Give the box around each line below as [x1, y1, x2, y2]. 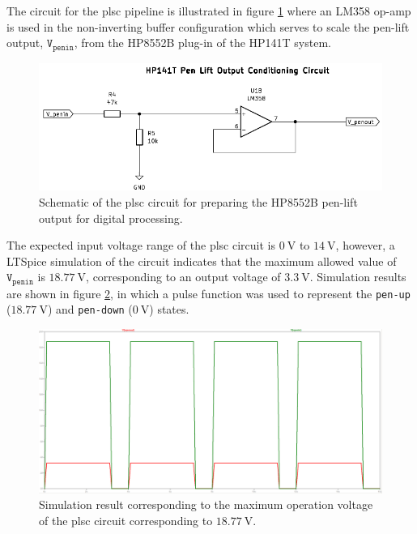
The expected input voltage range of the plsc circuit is [6, 237, 275, 254]
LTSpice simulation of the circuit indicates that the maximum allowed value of [6, 252, 397, 269]
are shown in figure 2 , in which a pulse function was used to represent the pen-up [6, 284, 411, 301]
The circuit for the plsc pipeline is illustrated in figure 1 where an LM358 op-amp [6, 2, 411, 19]
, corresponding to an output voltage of [86, 268, 281, 285]
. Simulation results [309, 268, 406, 285]
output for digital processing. [39, 209, 183, 226]
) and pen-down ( [47, 301, 133, 318]
